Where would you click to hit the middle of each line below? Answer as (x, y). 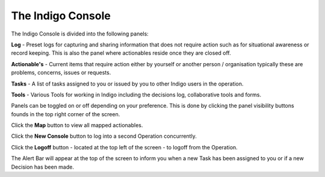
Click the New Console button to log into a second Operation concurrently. (104, 136)
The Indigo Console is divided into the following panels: (80, 34)
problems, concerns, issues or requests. (61, 73)
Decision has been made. (43, 167)
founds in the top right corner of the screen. (66, 114)
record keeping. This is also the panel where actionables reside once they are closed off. (121, 53)
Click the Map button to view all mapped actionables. (77, 125)
